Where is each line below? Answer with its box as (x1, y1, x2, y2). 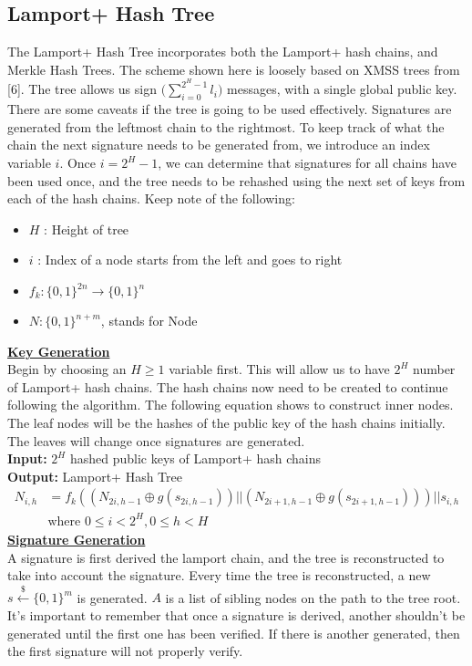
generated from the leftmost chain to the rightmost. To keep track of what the (7, 117, 445, 136)
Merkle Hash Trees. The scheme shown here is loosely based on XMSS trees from (7, 59, 460, 78)
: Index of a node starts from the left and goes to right (37, 250, 343, 269)
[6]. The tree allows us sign (7, 79, 157, 99)
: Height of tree (44, 219, 129, 238)
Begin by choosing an (7, 359, 127, 379)
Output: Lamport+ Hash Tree (7, 466, 182, 485)
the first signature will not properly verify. (7, 641, 243, 661)
